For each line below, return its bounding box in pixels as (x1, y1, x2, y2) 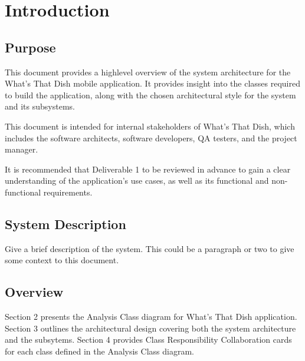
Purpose (5, 38, 56, 56)
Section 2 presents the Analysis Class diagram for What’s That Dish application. (5, 310, 297, 323)
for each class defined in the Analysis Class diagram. (5, 345, 194, 357)
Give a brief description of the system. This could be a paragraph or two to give (5, 242, 294, 254)
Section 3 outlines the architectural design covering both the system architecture (5, 322, 296, 334)
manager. (5, 143, 38, 155)
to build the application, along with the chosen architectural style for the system (5, 88, 296, 101)
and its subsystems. (5, 100, 75, 112)
